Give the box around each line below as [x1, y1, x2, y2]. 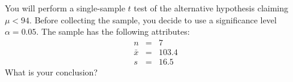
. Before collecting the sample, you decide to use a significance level [29, 13, 277, 26]
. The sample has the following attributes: [36, 25, 190, 38]
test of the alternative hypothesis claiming [134, 2, 288, 14]
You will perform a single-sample [5, 2, 125, 14]
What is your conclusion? [5, 65, 98, 78]
